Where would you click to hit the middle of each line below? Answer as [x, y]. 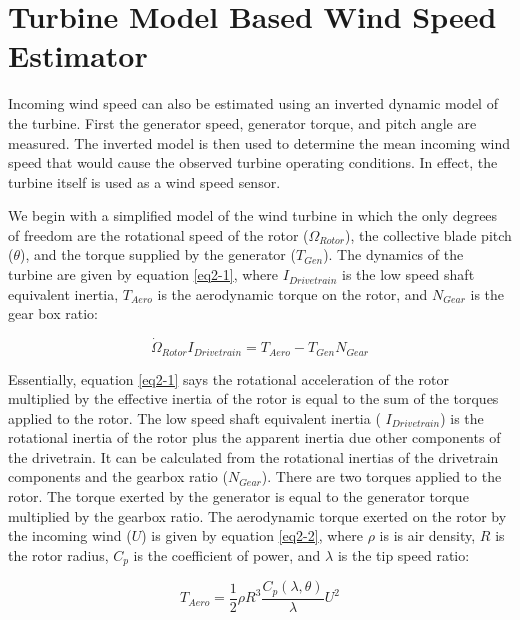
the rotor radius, [58, 554]
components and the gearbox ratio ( [118, 476]
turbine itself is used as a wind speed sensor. [144, 181]
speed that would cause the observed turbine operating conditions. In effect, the [253, 162]
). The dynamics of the [393, 254]
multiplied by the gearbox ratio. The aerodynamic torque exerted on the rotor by [257, 515]
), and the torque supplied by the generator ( [158, 254]
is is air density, [427, 535]
